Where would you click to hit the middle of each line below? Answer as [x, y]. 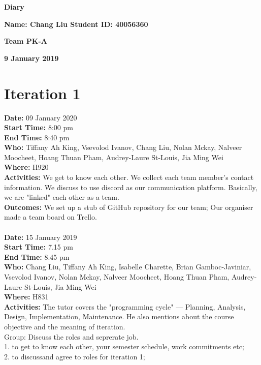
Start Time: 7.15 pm [39, 247]
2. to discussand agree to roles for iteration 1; [75, 356]
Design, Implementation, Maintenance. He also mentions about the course [119, 316]
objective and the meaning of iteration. [65, 326]
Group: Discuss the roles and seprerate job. [71, 336]
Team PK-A [26, 41]
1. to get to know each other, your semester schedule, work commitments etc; [124, 346]
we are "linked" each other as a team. [62, 197]
